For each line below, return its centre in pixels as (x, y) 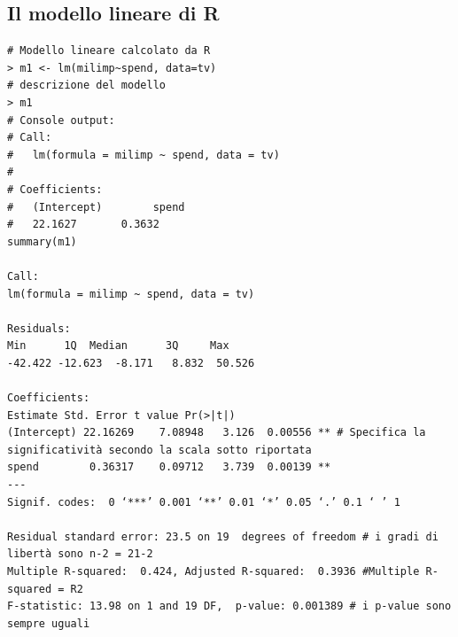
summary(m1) (42, 241)
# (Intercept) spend (96, 207)
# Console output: (61, 120)
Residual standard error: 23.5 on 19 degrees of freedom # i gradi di (223, 536)
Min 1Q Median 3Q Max (118, 346)
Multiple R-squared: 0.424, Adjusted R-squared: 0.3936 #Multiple (213, 572)
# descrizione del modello (86, 85)
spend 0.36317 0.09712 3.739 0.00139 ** (169, 467)
